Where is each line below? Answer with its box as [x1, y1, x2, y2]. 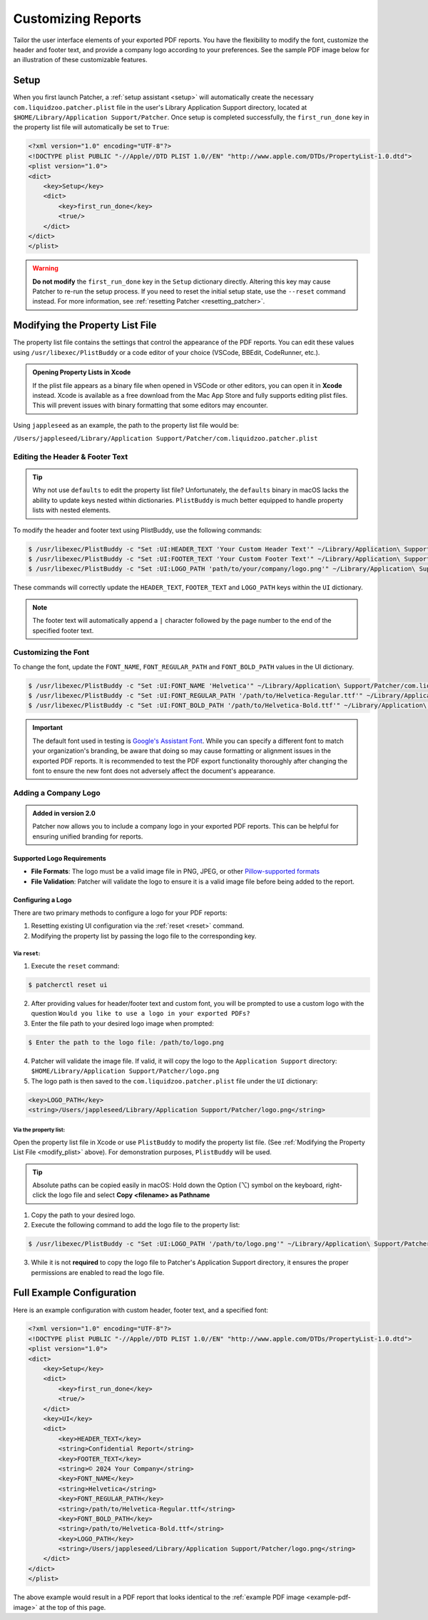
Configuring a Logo [13, 895, 72, 904]
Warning [32, 264, 58, 273]
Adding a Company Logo [13, 788, 101, 798]
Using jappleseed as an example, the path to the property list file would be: [13, 421, 239, 429]
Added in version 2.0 [32, 809, 96, 817]
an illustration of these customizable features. [13, 56, 148, 64]
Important [32, 724, 63, 732]
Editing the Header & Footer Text [13, 451, 128, 461]
